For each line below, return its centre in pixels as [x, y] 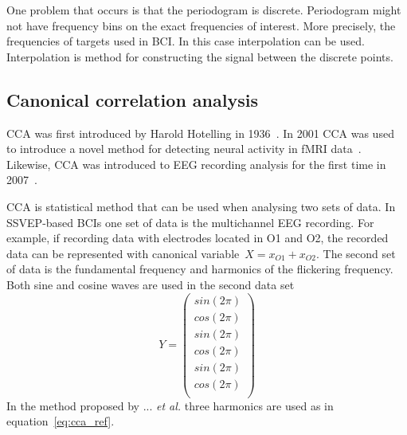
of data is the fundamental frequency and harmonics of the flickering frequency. [200, 269]
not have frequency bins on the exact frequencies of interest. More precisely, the [201, 25]
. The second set [356, 253]
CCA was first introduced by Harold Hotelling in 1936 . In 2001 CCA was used [200, 133]
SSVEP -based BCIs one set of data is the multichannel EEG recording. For [190, 222]
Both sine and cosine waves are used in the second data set [151, 284]
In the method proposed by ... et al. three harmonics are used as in [170, 405]
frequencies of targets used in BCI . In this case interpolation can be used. [186, 41]
